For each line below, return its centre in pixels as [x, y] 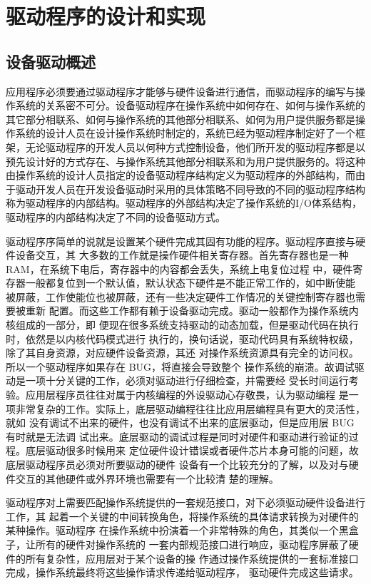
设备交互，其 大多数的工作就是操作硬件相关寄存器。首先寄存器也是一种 [182, 255]
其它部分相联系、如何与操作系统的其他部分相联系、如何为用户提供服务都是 [181, 119]
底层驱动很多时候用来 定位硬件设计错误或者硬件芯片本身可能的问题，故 [192, 450]
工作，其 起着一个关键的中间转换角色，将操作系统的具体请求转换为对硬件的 [182, 516]
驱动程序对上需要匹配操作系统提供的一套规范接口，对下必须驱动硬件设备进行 [185, 502]
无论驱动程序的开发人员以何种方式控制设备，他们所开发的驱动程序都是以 [195, 147]
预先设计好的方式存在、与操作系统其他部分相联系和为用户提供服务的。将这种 [185, 161]
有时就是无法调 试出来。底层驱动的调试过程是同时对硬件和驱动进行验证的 [177, 436]
